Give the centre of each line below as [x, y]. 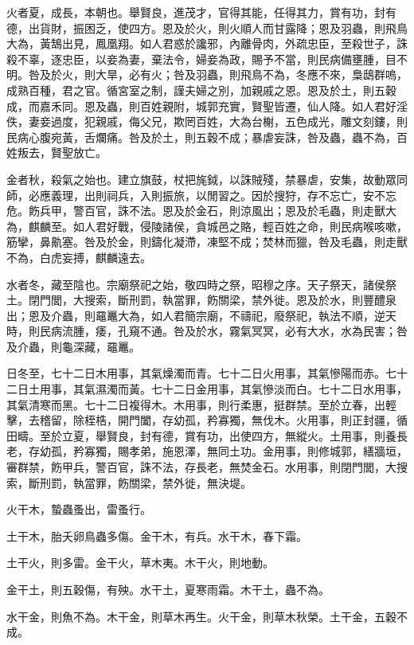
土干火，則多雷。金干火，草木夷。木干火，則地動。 [140, 563]
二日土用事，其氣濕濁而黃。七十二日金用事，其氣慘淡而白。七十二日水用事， [207, 389]
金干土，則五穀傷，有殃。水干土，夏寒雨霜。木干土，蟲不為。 [168, 589]
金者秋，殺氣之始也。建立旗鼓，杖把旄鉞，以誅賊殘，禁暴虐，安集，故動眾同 [207, 179]
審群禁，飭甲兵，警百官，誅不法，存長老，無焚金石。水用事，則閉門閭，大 [201, 467]
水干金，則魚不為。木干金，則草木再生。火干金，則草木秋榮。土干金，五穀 [201, 616]
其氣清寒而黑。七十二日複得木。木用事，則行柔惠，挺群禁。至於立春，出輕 [201, 404]
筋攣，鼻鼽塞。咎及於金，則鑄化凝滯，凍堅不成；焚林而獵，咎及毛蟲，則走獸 [207, 242]
